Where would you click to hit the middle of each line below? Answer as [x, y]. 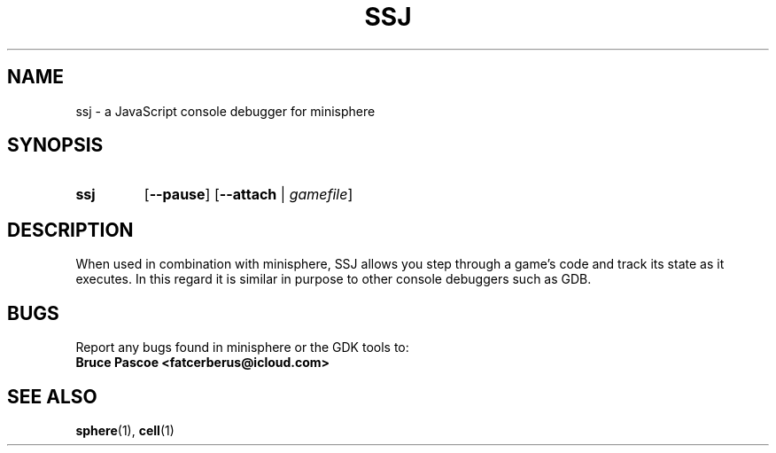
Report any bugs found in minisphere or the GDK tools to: [242, 348]
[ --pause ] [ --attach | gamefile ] [248, 195]
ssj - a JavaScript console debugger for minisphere [225, 111]
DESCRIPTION [70, 230]
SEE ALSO [52, 396]
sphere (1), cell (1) [125, 430]
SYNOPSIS [55, 145]
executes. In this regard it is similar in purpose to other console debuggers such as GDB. [334, 279]
